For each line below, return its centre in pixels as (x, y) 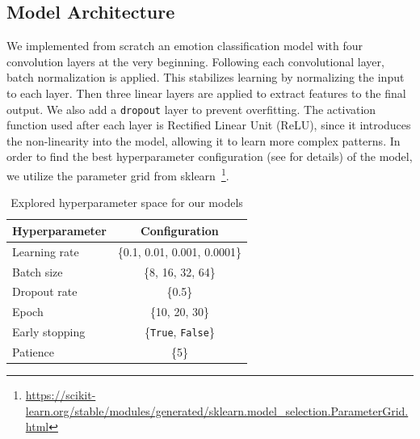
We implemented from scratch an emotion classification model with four (185, 46)
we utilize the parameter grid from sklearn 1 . (118, 174)
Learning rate (46, 251)
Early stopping (49, 332)
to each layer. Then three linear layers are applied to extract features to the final (206, 93)
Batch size (38, 271)
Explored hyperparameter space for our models (127, 203)
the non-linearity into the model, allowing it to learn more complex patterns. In (204, 140)
